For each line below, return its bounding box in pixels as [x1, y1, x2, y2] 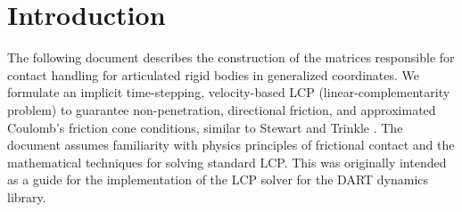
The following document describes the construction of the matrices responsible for [7, 48, 455, 67]
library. [7, 187, 46, 206]
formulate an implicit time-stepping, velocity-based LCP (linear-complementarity [7, 83, 450, 102]
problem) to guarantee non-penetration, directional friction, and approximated [7, 100, 436, 118]
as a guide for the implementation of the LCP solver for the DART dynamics [7, 170, 429, 189]
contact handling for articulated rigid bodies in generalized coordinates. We [7, 65, 420, 84]
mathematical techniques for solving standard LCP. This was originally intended [7, 152, 447, 171]
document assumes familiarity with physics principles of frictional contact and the [7, 135, 455, 154]
